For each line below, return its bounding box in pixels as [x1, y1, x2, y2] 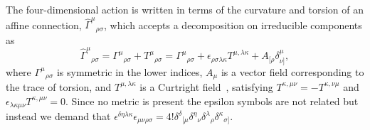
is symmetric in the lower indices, [56, 64, 203, 79]
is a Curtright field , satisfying [139, 79, 273, 94]
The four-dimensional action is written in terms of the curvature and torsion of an [6, 2, 364, 16]
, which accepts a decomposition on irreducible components [104, 17, 362, 32]
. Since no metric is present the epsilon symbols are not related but [65, 93, 359, 108]
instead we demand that [6, 109, 111, 123]
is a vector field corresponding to [221, 64, 364, 79]
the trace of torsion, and [6, 79, 112, 94]
